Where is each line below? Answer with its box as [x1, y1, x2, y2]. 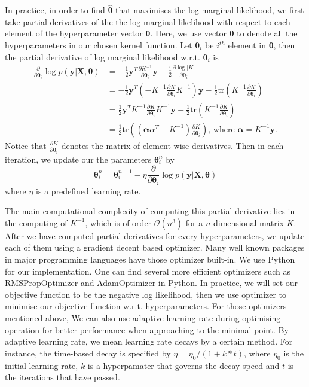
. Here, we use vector [150, 27, 227, 39]
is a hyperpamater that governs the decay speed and [87, 359, 280, 371]
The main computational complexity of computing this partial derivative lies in [5, 205, 295, 217]
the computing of [5, 216, 68, 228]
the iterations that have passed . [5, 371, 120, 383]
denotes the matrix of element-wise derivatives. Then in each [61, 139, 284, 151]
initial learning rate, [5, 359, 78, 371]
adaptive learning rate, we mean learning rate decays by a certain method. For [5, 335, 293, 348]
